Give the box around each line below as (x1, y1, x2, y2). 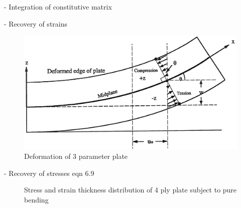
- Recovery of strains (4, 18, 68, 29)
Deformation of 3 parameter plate (24, 151, 128, 161)
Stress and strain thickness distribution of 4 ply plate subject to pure (24, 184, 237, 195)
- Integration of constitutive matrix (4, 2, 112, 12)
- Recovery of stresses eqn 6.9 (4, 167, 94, 178)
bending (24, 194, 49, 205)
